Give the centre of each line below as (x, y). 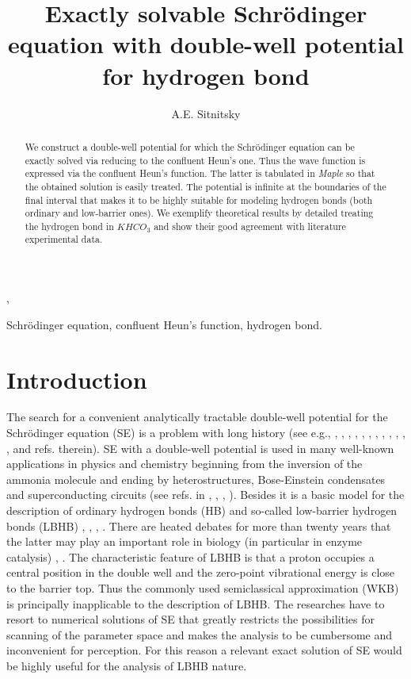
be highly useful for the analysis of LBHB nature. (127, 665)
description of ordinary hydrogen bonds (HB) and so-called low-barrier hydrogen (202, 510)
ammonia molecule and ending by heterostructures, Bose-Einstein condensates (196, 479)
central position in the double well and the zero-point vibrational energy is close (201, 572)
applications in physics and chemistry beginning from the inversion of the (185, 464)
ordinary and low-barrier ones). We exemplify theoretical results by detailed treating (199, 213)
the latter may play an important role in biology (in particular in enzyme (185, 541)
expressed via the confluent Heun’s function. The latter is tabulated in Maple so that (200, 173)
